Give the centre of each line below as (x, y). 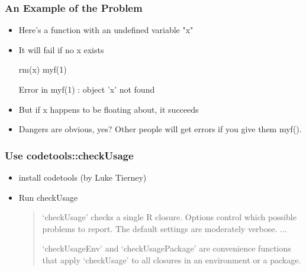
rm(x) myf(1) (43, 69)
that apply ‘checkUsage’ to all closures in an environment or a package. (172, 259)
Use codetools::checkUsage (69, 155)
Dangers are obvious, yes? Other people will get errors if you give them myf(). (160, 129)
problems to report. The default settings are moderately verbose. (160, 228)
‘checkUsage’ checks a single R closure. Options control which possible (169, 217)
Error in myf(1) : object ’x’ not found (87, 89)
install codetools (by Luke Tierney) (83, 177)
